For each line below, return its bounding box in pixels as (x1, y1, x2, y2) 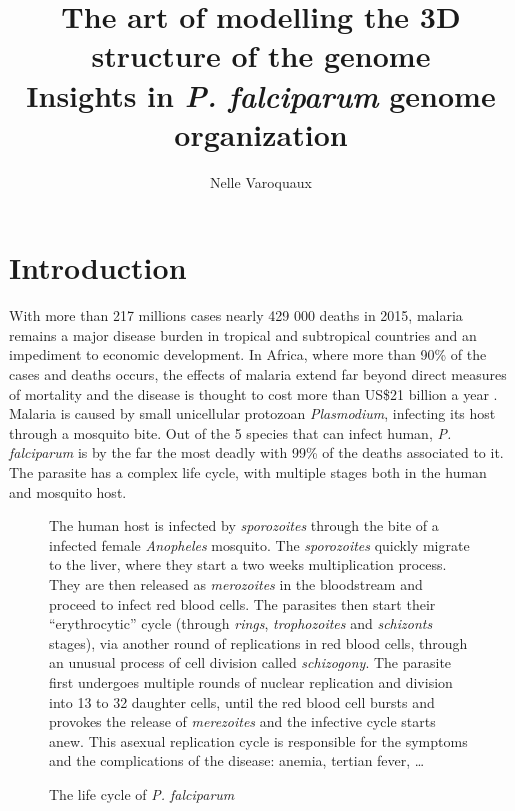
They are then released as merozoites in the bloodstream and (49, 573, 423, 594)
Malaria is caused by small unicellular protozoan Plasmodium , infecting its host (9, 403, 496, 424)
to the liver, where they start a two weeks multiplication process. (49, 554, 447, 575)
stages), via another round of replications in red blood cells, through (49, 632, 468, 653)
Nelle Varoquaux (210, 171, 312, 192)
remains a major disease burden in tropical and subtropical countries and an (9, 324, 477, 345)
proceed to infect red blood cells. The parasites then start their (49, 593, 436, 614)
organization (174, 113, 348, 154)
